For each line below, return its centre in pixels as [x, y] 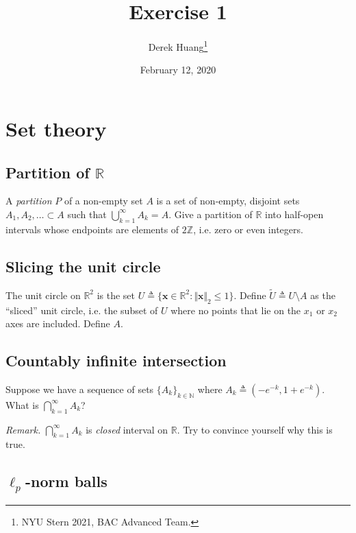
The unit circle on [43, 295]
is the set [116, 295]
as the [323, 295]
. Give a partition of [211, 214]
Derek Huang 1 [178, 46]
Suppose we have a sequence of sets [80, 389]
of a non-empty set [103, 201]
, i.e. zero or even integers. [248, 229]
